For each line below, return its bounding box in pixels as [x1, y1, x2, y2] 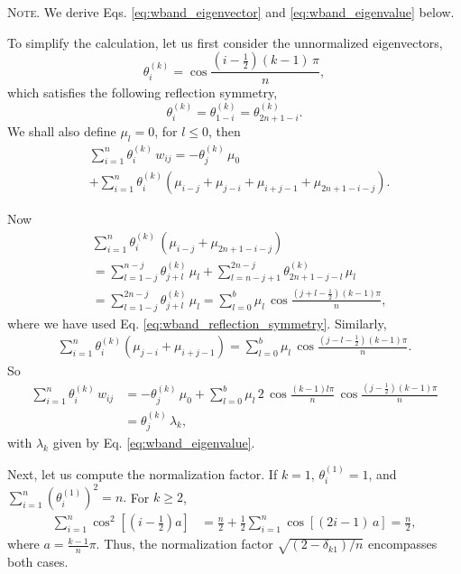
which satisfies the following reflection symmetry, [7, 83, 278, 102]
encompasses [367, 534, 438, 553]
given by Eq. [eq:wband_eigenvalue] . [52, 433, 255, 452]
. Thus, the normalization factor [96, 534, 273, 553]
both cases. [7, 552, 69, 571]
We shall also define [7, 122, 116, 141]
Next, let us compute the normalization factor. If [7, 464, 278, 483]
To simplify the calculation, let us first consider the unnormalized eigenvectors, [7, 32, 443, 51]
